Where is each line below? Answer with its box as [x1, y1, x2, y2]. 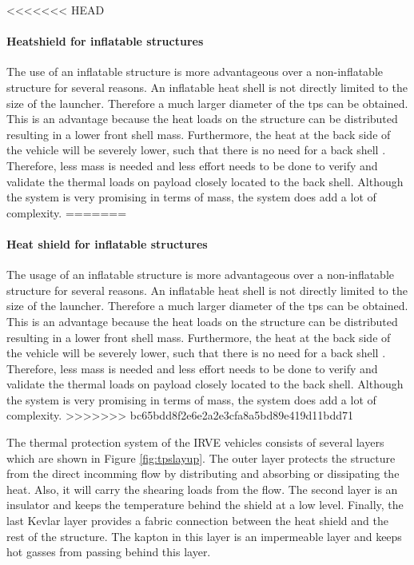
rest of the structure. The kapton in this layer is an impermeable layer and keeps [6, 527, 402, 544]
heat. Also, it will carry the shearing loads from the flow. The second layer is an [6, 480, 398, 497]
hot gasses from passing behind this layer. [6, 543, 211, 560]
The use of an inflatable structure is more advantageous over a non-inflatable [6, 63, 384, 80]
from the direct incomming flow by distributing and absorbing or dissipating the [6, 465, 400, 482]
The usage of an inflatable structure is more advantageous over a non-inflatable [6, 266, 395, 283]
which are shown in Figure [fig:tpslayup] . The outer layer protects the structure [6, 449, 396, 466]
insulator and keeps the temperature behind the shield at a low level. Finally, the [6, 496, 404, 513]
